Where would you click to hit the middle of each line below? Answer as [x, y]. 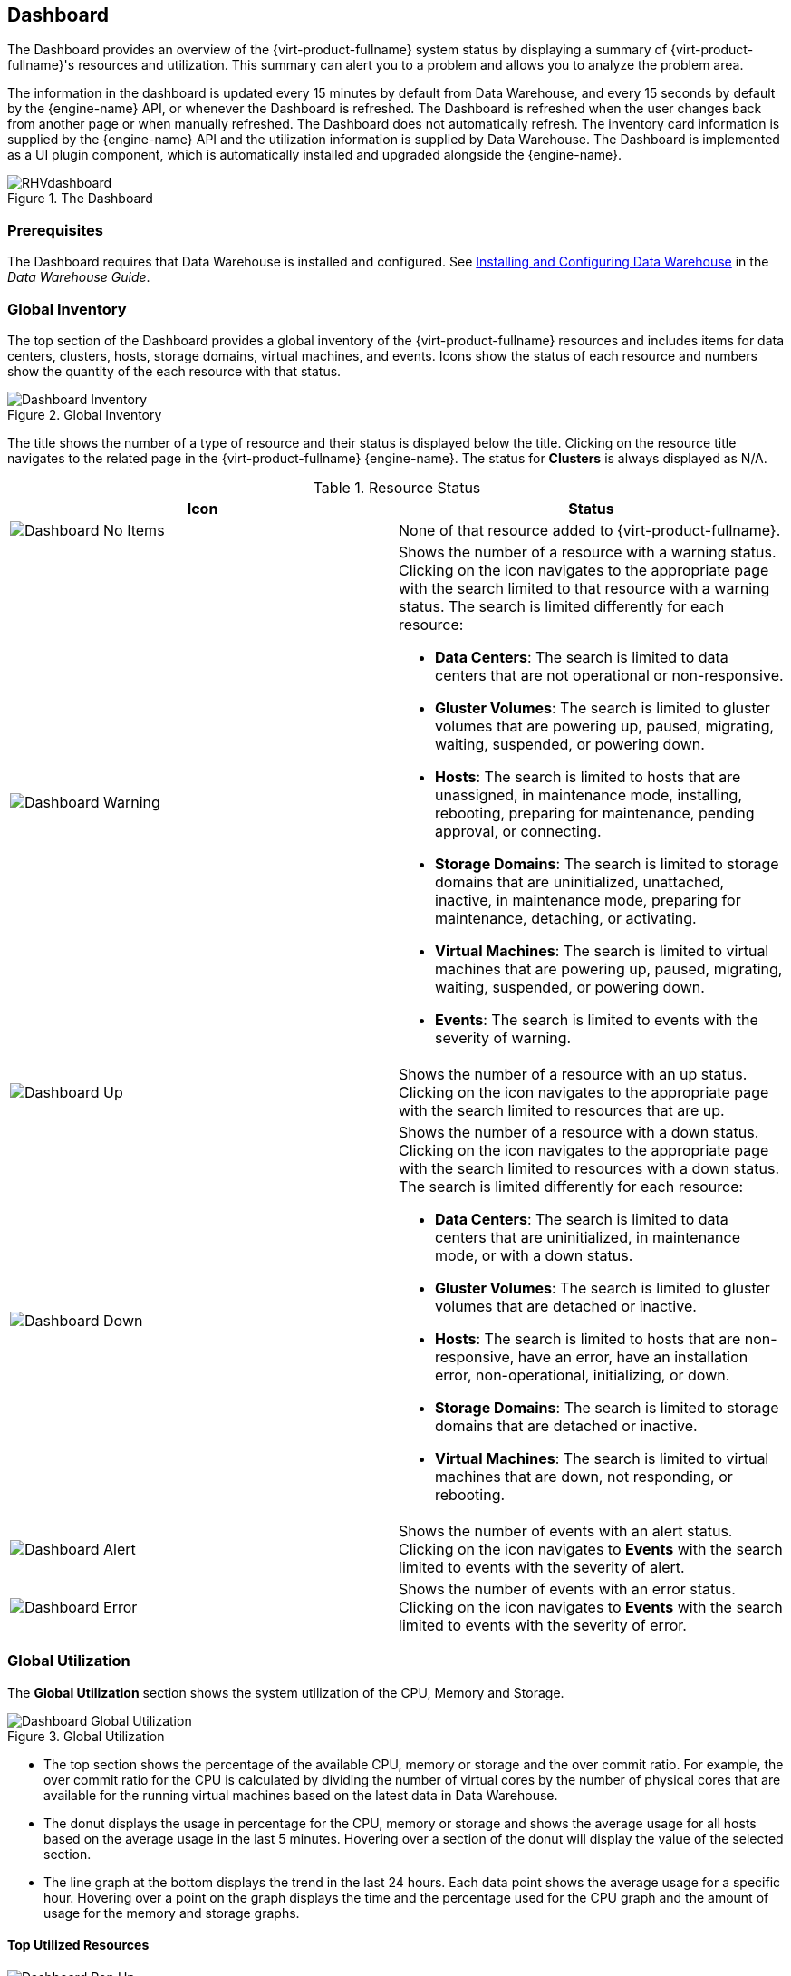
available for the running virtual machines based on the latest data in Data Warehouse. [301, 1795]
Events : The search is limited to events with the [597, 1019]
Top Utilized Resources [78, 1945]
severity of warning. [503, 1037]
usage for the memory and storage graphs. [172, 1913]
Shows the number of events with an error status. [567, 1589]
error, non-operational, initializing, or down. [583, 1375]
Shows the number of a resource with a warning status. [588, 552]
